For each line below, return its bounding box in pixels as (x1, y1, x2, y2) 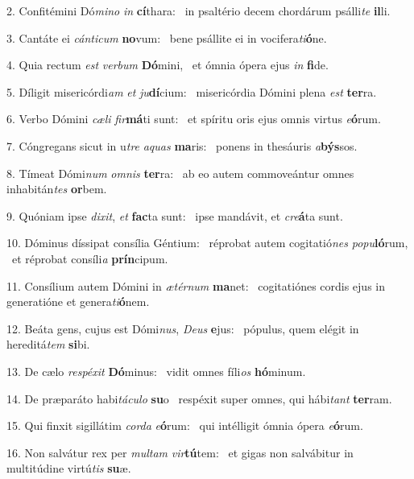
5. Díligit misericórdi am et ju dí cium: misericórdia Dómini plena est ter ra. (6, 83, 377, 100)
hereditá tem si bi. (6, 336, 90, 353)
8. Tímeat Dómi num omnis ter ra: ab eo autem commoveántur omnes (6, 164, 354, 181)
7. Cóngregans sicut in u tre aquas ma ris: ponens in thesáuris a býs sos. (6, 137, 358, 154)
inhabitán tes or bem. (6, 180, 107, 197)
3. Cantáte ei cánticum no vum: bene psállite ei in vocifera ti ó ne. (6, 29, 327, 46)
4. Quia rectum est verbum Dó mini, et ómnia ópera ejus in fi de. (6, 56, 329, 73)
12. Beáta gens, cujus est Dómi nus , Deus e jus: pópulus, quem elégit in (6, 320, 359, 337)
